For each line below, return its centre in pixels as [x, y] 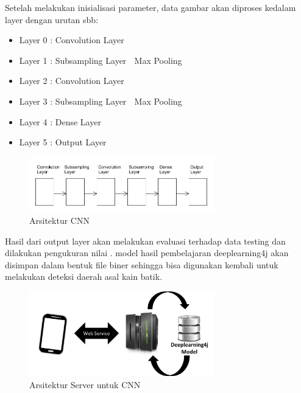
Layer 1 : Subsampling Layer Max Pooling [101, 60]
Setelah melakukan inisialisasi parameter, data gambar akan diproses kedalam [150, 7]
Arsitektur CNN [59, 221]
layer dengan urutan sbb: [52, 19]
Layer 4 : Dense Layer [60, 121]
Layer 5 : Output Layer [63, 142]
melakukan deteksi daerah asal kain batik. [84, 276]
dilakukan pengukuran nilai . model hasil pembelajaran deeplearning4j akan [147, 253]
